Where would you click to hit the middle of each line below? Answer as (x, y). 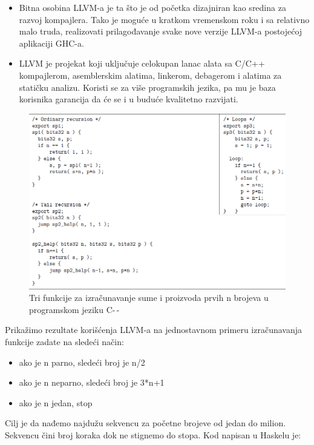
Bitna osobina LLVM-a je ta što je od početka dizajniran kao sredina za (152, 7)
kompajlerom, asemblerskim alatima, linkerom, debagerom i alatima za (150, 75)
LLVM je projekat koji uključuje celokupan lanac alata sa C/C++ (142, 63)
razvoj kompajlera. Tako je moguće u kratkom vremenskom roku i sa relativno (164, 19)
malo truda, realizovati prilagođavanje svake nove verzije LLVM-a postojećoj (161, 31)
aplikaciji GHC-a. (51, 43)
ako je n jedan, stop (56, 402)
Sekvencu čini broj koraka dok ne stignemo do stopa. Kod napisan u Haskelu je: (153, 434)
